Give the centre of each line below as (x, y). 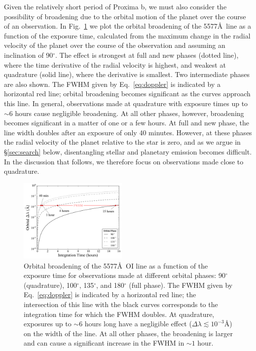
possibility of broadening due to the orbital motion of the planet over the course (125, 16)
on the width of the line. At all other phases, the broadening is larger (128, 333)
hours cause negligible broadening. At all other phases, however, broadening (129, 113)
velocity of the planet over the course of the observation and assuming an (115, 45)
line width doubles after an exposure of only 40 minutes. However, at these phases (128, 132)
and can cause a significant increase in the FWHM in (104, 343)
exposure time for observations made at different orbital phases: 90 (125, 275)
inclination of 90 (29, 55)
